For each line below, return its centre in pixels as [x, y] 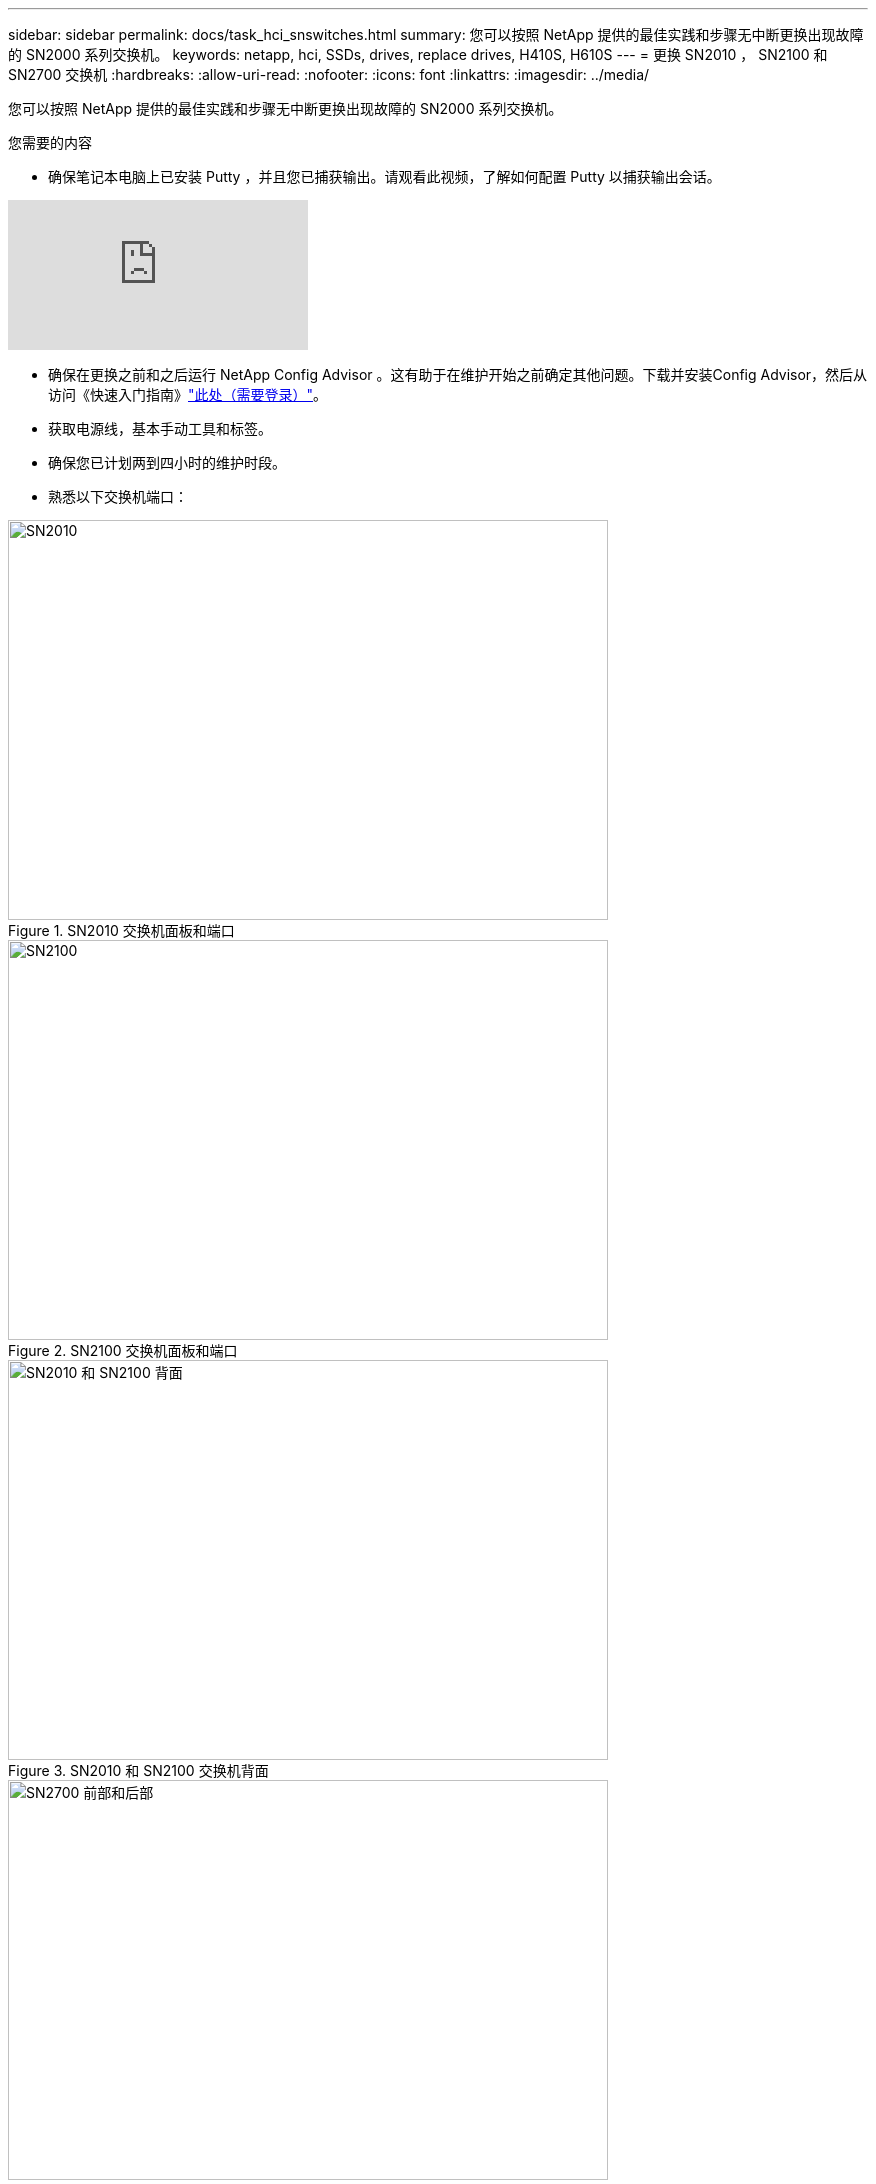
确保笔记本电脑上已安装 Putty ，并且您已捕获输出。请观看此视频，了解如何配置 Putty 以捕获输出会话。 [384, 176]
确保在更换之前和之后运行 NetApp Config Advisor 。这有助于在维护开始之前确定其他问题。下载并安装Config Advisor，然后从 [458, 374]
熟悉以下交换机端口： [118, 496]
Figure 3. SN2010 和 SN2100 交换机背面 [138, 1770]
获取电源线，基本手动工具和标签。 [160, 428]
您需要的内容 [50, 142]
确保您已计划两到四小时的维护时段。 [167, 462]
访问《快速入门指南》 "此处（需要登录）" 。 [188, 394]
